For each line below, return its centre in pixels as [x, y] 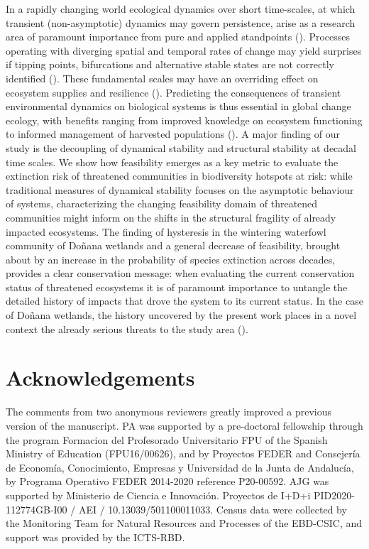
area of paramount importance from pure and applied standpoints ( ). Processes [178, 37]
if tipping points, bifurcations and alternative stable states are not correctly [170, 64]
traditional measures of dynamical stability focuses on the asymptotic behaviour [180, 189]
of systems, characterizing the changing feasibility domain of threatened [162, 203]
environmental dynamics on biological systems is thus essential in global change [178, 106]
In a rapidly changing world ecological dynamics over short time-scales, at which [181, 9]
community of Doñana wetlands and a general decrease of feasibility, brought [173, 245]
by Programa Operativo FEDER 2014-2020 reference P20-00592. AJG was [167, 481]
